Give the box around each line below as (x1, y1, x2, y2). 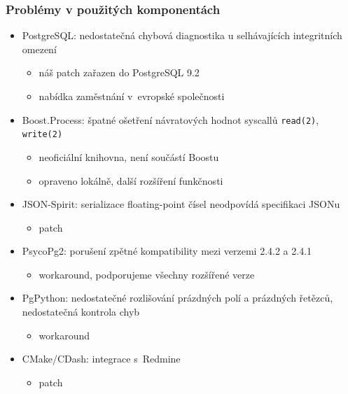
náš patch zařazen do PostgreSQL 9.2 (39, 65, 200, 80)
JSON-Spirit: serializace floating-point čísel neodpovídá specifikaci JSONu (22, 197, 340, 211)
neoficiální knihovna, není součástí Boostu (39, 149, 219, 164)
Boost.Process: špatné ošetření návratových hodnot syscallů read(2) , (22, 112, 319, 127)
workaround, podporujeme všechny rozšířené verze (39, 267, 255, 281)
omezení (22, 41, 57, 56)
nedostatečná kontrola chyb (22, 304, 140, 319)
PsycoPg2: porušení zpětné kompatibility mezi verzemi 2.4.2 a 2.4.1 (22, 244, 312, 258)
